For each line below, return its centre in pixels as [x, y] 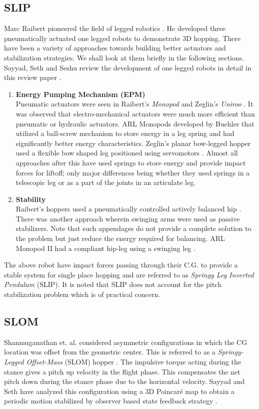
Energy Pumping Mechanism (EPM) [80, 94]
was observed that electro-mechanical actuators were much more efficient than [135, 113]
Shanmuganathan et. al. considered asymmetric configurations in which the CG [126, 342]
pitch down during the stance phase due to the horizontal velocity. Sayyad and [124, 381]
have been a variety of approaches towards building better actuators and [115, 48]
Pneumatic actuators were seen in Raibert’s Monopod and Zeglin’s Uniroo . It [134, 104]
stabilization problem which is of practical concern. [82, 294]
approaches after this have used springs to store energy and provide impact [131, 162]
